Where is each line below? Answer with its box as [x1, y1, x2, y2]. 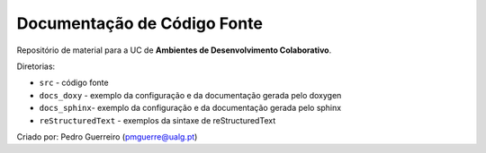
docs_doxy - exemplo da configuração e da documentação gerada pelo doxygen [39, 89, 342, 100]
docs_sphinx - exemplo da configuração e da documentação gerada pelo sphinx [39, 103, 342, 114]
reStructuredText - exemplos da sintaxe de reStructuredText [39, 115, 276, 125]
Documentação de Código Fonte [16, 13, 263, 33]
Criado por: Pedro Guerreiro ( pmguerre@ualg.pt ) [16, 131, 198, 142]
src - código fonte [39, 77, 109, 89]
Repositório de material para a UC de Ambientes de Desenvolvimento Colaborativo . [16, 45, 332, 55]
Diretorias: [16, 61, 56, 72]
